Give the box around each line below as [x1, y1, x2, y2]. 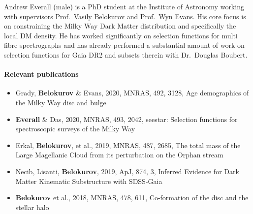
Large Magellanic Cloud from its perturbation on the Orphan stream [15, 150, 223, 160]
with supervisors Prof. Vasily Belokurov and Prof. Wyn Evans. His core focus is [4, 11, 246, 21]
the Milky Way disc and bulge [15, 97, 106, 107]
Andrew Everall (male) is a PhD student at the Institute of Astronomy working [4, 1, 244, 11]
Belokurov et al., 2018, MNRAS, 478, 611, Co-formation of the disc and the [15, 192, 249, 203]
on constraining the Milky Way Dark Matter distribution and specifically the [4, 21, 236, 31]
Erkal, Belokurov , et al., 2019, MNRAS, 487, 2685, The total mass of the [15, 140, 241, 150]
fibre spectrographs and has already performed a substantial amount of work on [4, 40, 245, 50]
